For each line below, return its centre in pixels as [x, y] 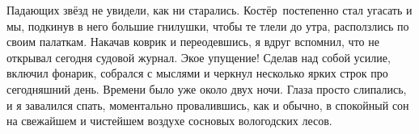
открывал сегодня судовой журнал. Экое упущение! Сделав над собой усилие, [199, 57]
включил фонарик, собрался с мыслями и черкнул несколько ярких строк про [197, 73]
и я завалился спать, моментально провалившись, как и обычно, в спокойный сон [208, 105]
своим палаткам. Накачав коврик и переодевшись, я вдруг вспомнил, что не [193, 42]
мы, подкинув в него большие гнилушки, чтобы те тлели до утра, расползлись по [208, 25]
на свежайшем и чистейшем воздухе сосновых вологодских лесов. [169, 121]
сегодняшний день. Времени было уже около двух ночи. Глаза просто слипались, [207, 88]
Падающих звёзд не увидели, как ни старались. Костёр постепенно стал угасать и [209, 10]
